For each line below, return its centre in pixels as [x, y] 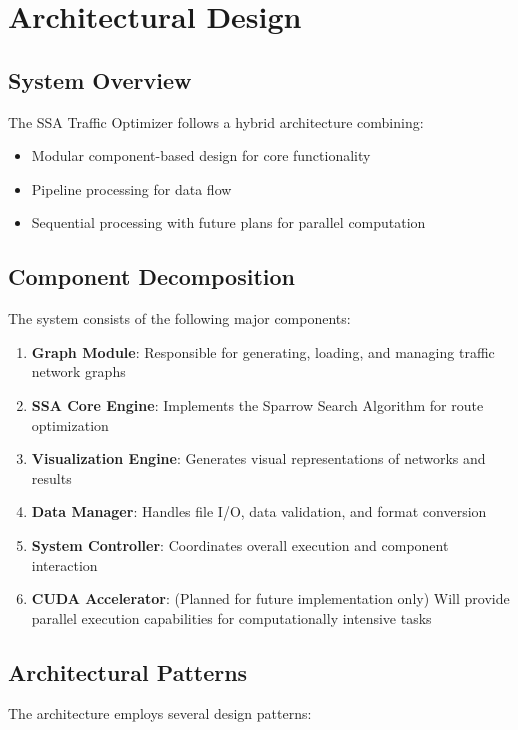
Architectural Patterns [128, 671]
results [51, 477]
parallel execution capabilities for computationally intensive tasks [231, 617]
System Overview [100, 79]
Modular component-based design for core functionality [201, 155]
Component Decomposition [151, 276]
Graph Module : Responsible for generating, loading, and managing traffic [263, 351]
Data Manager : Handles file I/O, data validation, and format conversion [259, 511]
